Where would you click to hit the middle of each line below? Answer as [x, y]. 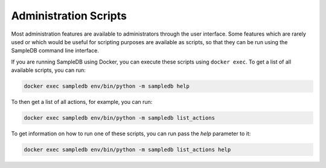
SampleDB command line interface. [55, 51]
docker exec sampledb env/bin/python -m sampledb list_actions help [127, 150]
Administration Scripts [69, 16]
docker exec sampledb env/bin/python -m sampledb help [107, 86]
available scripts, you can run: [48, 70]
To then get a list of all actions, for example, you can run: [82, 102]
